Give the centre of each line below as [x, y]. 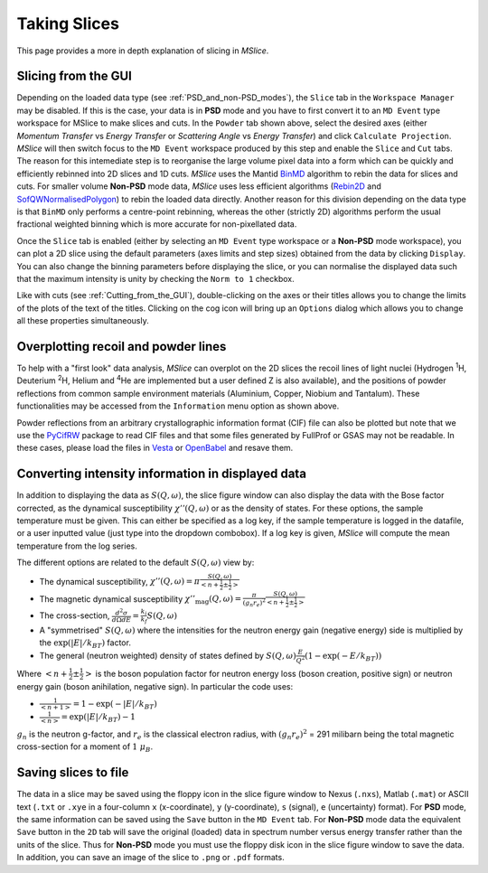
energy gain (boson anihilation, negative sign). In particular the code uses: [155, 687]
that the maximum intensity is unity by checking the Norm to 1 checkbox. [156, 278]
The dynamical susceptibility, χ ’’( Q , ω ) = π [120, 581]
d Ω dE [121, 620]
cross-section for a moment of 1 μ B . [85, 748]
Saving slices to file [73, 773]
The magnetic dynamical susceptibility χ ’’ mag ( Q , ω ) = [141, 600]
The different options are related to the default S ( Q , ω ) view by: [136, 563]
